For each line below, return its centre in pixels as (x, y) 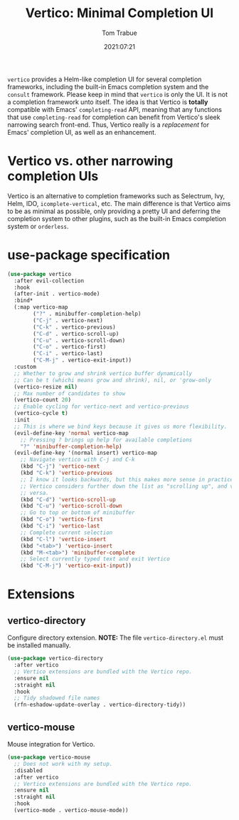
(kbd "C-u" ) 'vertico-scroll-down (71, 506)
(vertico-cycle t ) (41, 414)
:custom (25, 367)
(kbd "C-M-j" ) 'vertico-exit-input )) (76, 566)
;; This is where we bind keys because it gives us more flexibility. (121, 426)
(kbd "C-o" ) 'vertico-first (62, 519)
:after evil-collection (49, 281)
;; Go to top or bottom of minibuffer (78, 513)
